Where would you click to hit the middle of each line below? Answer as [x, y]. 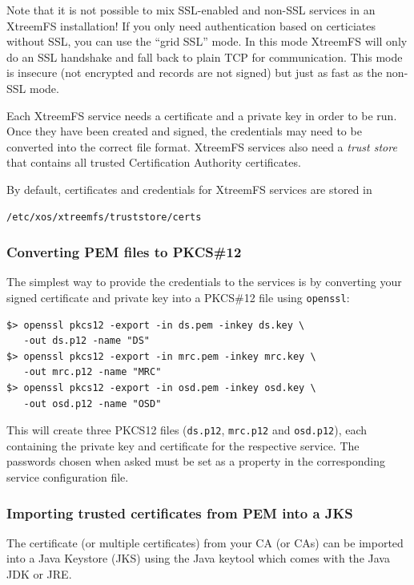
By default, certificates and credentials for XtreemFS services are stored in [189, 189]
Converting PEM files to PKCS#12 [124, 252]
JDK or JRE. [39, 574]
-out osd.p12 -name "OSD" [92, 403]
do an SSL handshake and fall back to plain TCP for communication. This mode [205, 56]
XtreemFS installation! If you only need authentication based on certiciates [191, 25]
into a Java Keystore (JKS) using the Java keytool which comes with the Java [198, 558]
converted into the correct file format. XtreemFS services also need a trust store [202, 146]
